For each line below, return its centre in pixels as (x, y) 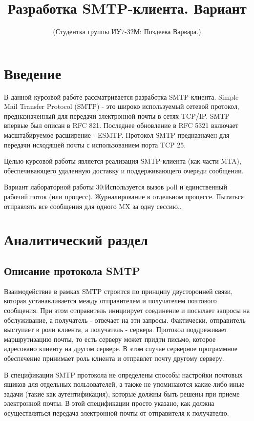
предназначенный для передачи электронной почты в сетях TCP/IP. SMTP (117, 116)
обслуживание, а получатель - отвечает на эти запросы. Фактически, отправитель (125, 320)
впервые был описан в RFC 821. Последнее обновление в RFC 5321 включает (121, 125)
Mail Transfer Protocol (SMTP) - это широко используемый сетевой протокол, (122, 106)
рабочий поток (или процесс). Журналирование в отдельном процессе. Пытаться (124, 196)
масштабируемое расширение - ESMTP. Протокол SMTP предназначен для (117, 135)
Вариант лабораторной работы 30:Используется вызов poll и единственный (116, 187)
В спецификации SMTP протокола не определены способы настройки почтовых (123, 374)
